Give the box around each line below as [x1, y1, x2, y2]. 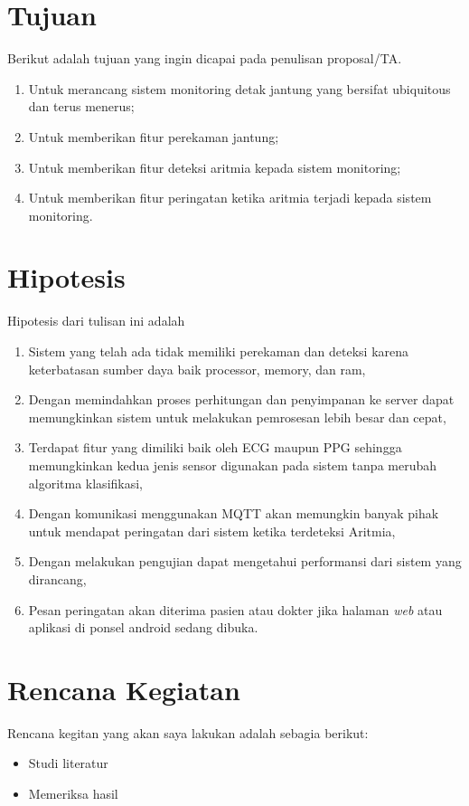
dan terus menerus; [28, 97, 135, 116]
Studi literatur [28, 754, 108, 773]
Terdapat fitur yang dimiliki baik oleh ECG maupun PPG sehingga [28, 438, 402, 457]
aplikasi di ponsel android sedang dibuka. [28, 618, 258, 637]
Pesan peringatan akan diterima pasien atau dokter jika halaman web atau [28, 600, 443, 619]
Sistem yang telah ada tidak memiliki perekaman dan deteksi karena [28, 342, 409, 360]
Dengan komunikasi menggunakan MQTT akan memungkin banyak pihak [28, 504, 439, 523]
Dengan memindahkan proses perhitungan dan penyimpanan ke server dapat [28, 390, 455, 409]
